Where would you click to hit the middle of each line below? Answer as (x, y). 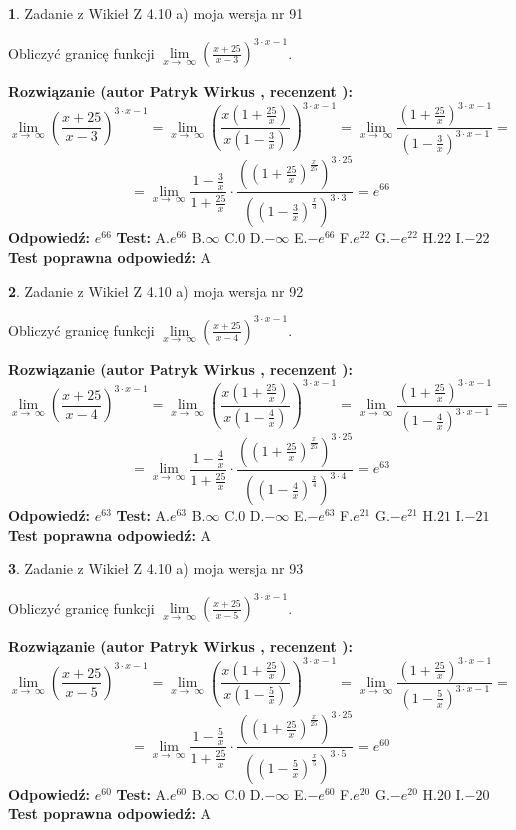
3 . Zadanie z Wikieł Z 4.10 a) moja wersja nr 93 (156, 568)
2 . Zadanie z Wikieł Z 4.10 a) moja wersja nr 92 (156, 290)
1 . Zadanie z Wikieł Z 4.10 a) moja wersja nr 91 (156, 13)
